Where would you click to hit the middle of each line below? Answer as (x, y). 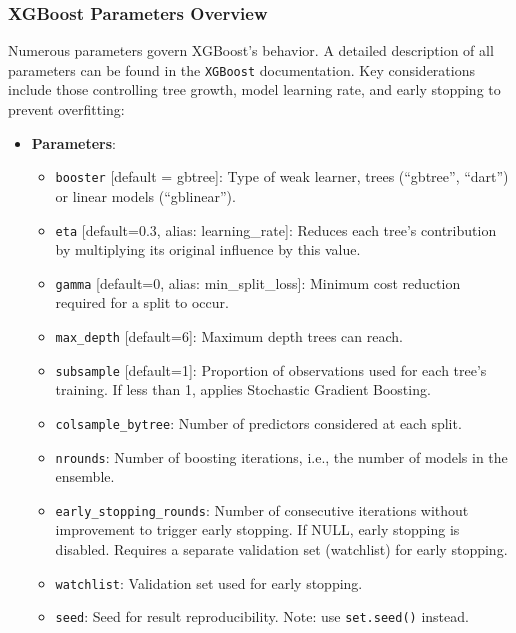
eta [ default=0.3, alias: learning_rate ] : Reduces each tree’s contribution (276, 229)
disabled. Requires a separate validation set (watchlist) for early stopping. (281, 549)
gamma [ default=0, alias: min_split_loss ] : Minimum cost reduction (258, 282)
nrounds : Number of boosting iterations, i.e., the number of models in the (281, 456)
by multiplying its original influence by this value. (208, 249)
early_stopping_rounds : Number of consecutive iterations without (262, 509)
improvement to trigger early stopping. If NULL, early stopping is (257, 529)
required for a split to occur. (142, 302)
